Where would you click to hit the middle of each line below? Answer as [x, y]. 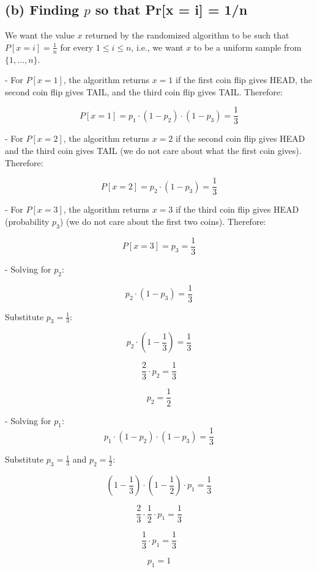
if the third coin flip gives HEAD [237, 209]
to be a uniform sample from [248, 47]
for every [77, 47]
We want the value [40, 35]
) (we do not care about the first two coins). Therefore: [163, 221]
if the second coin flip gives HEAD [241, 138]
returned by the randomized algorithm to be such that [187, 35]
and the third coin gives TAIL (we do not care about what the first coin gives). [153, 151]
